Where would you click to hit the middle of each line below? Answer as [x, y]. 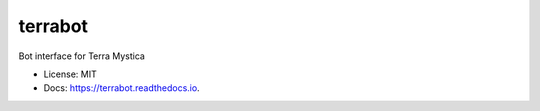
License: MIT [70, 74]
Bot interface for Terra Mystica [81, 56]
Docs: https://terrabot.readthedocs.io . [121, 88]
